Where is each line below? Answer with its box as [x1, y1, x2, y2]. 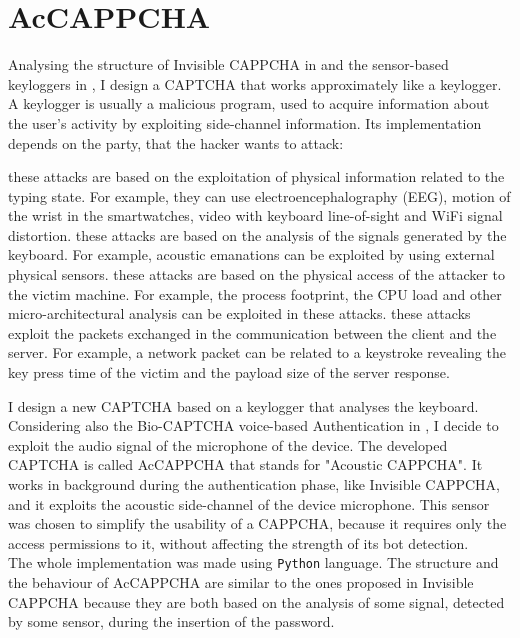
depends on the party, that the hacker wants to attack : [8, 132, 344, 153]
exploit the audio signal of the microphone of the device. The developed [8, 434, 448, 455]
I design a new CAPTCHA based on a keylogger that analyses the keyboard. [8, 395, 479, 416]
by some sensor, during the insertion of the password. [8, 611, 335, 632]
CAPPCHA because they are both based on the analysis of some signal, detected [8, 591, 505, 612]
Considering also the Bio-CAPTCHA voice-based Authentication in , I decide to [8, 415, 499, 436]
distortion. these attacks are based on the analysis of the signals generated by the [8, 224, 507, 245]
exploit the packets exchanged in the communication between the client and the [8, 322, 497, 343]
